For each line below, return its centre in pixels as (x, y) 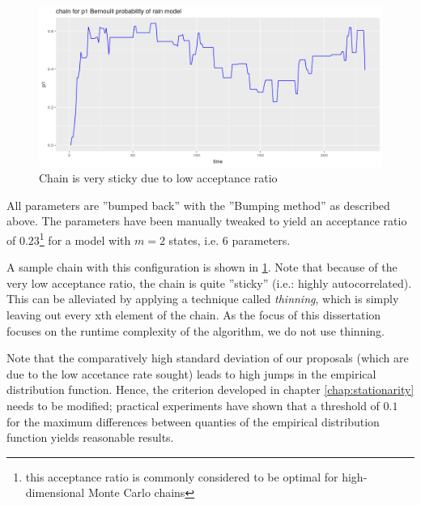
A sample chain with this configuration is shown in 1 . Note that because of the (202, 267)
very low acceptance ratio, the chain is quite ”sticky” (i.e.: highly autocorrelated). (209, 282)
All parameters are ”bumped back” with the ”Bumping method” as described (198, 205)
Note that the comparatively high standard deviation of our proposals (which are (208, 358)
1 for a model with (85, 238)
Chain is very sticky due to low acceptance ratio (158, 178)
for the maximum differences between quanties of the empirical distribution (193, 421)
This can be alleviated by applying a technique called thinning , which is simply (203, 299)
